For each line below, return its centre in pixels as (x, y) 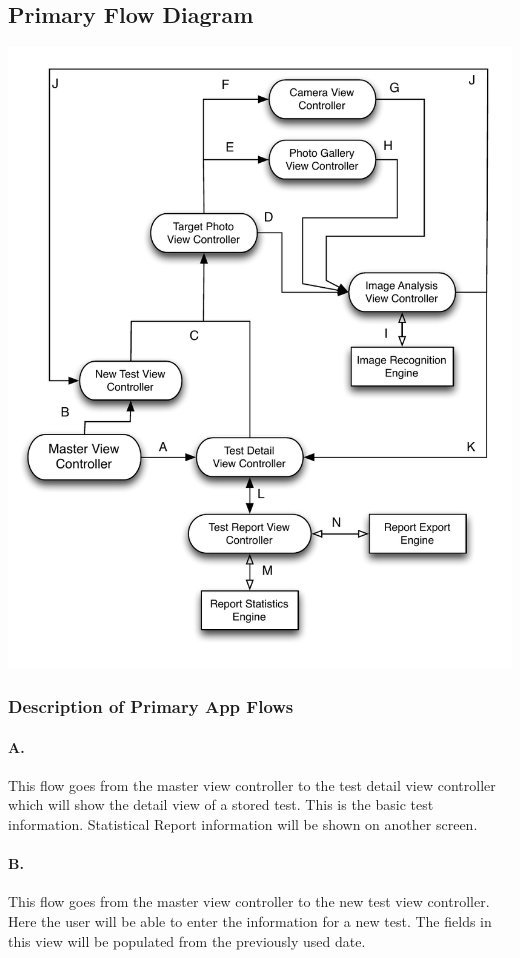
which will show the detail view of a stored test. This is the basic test (221, 804)
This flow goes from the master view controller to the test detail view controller (252, 784)
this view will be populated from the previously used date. (187, 940)
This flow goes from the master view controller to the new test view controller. (249, 901)
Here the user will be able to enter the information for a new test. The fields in (250, 920)
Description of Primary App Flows (151, 706)
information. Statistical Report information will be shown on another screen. (243, 823)
